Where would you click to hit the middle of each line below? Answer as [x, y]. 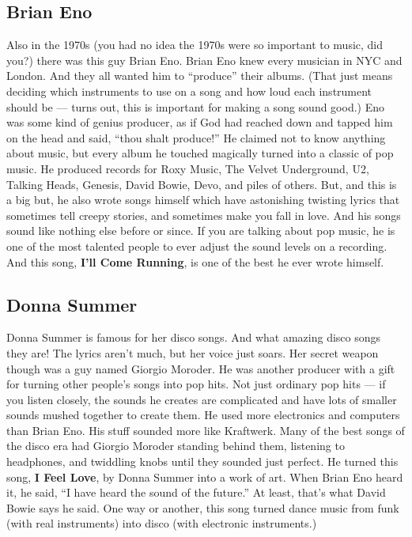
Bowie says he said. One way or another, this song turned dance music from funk [203, 507]
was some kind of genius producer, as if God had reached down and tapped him [200, 122]
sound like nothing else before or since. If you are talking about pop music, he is [201, 231]
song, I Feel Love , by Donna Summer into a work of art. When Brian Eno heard [205, 476]
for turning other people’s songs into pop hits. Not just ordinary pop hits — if [196, 384]
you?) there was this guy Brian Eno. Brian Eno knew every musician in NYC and [204, 60]
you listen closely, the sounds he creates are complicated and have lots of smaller [202, 399]
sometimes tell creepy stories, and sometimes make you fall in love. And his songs [204, 215]
